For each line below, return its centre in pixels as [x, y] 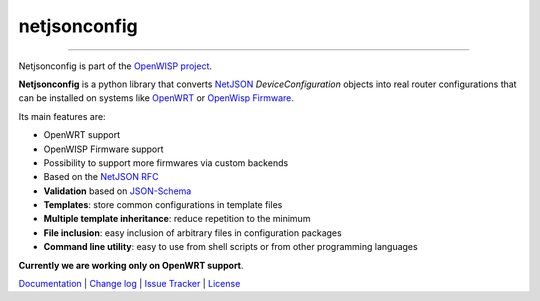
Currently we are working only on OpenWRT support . [131, 265]
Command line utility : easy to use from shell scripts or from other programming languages [231, 247]
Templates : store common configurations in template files [163, 205]
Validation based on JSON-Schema [117, 191]
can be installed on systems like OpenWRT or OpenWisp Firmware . [156, 98]
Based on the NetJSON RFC [101, 177]
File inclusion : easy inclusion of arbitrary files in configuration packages [192, 232]
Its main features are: [62, 116]
